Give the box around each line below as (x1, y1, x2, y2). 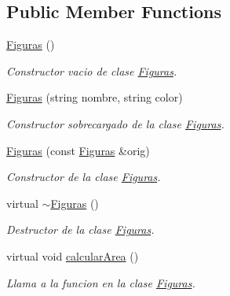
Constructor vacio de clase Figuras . (6, 62, 177, 79)
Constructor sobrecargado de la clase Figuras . (6, 115, 225, 131)
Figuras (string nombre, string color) (6, 89, 183, 105)
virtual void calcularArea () (6, 247, 139, 264)
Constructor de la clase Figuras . (6, 168, 161, 185)
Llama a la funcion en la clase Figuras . (6, 274, 195, 290)
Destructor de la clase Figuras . (6, 221, 155, 238)
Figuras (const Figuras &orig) (6, 142, 150, 158)
